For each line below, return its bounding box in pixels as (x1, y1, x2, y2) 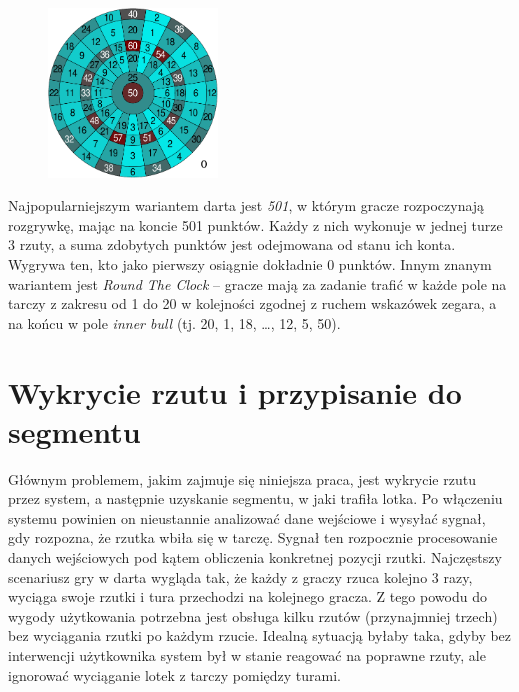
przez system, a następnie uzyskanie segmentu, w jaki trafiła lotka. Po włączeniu (8, 488, 503, 509)
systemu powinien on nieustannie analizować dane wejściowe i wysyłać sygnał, (8, 507, 486, 528)
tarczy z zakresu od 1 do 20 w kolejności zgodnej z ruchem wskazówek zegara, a (8, 293, 497, 314)
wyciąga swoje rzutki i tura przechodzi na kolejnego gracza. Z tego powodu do (8, 586, 487, 607)
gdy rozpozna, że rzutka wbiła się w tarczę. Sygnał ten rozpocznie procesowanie (8, 527, 498, 548)
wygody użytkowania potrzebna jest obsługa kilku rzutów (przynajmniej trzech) (8, 605, 498, 626)
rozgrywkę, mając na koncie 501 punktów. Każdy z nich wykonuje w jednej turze (8, 214, 503, 235)
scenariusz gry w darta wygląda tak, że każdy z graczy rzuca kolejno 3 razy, (8, 566, 473, 587)
